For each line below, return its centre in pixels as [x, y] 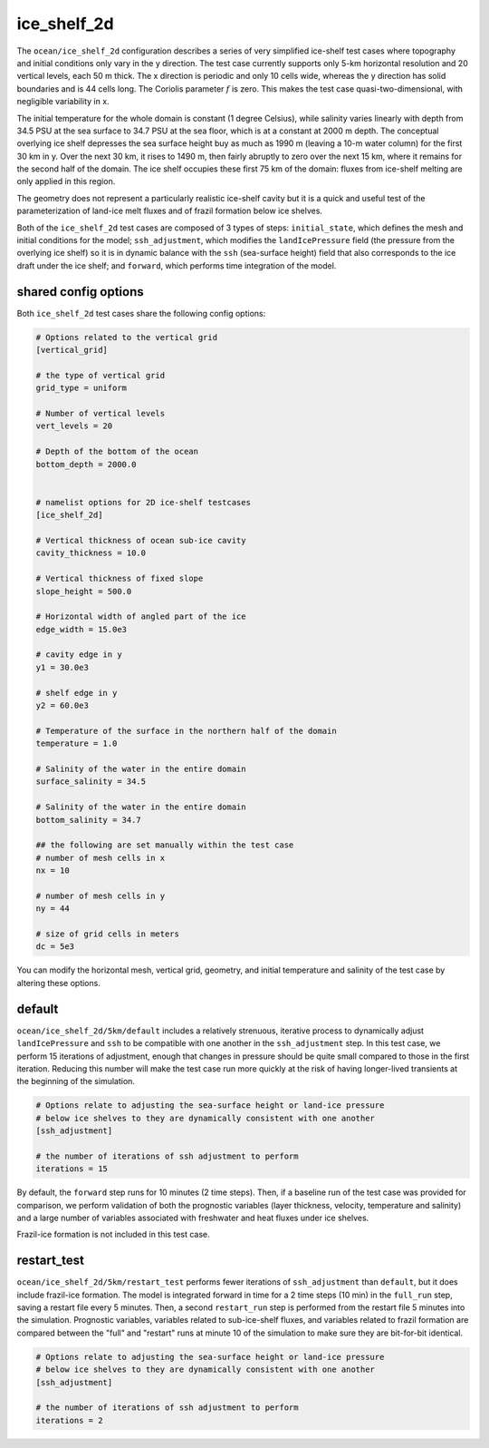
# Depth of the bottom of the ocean [117, 452]
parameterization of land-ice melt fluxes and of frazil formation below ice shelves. [170, 211]
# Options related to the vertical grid [126, 337]
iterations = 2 [69, 1420]
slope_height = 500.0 [84, 591]
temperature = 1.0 [77, 744]
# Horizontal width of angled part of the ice [141, 616]
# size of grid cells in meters [108, 934]
